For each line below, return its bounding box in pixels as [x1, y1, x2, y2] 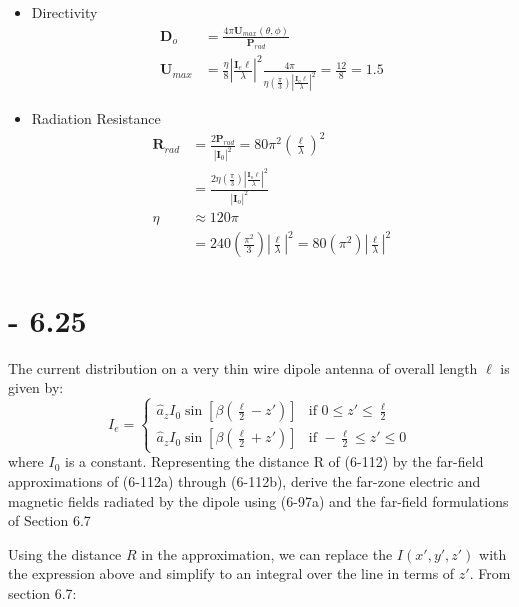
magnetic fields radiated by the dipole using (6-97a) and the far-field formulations [8, 490, 509, 511]
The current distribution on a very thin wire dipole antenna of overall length [8, 357, 478, 378]
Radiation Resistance [31, 108, 161, 129]
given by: [8, 377, 64, 398]
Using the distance [8, 543, 122, 564]
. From [469, 563, 511, 584]
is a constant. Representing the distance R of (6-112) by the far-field [65, 451, 484, 472]
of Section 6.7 [8, 510, 91, 531]
